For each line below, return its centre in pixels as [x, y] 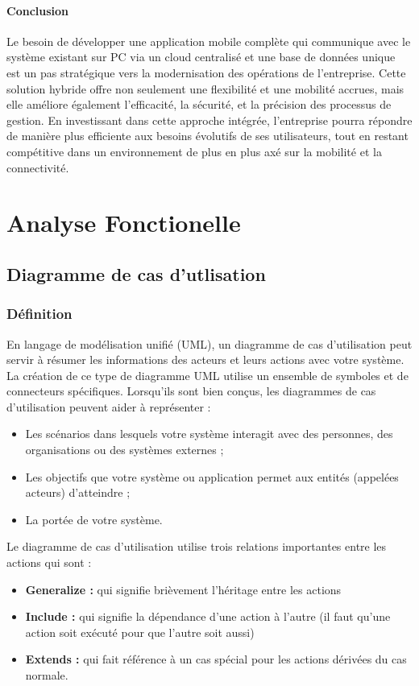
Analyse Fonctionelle [124, 223]
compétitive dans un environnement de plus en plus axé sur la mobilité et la [194, 151]
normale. [47, 675]
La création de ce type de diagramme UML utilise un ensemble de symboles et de [207, 375]
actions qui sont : [49, 562]
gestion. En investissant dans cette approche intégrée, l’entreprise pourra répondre [209, 120]
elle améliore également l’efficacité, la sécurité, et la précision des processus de [199, 104]
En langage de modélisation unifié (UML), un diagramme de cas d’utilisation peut [209, 343]
